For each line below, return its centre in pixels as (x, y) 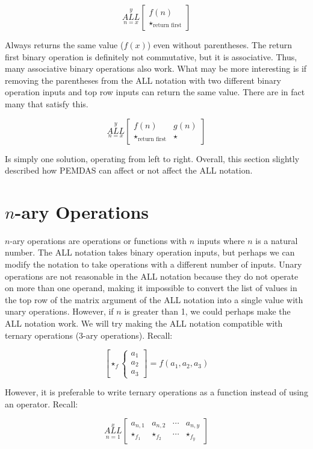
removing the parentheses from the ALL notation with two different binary (143, 80)
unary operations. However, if (59, 311)
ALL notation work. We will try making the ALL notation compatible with (144, 323)
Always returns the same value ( (64, 45)
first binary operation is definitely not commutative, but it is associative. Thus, (151, 56)
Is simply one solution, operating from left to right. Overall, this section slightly (152, 158)
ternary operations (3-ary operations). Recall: (89, 335)
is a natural (277, 240)
